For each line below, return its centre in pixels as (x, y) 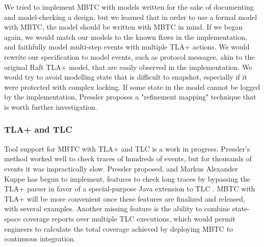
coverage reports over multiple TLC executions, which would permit (129, 218)
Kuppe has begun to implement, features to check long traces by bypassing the (127, 178)
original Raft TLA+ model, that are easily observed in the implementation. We (128, 67)
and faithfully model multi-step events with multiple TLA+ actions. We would (127, 47)
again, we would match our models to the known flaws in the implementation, (126, 36)
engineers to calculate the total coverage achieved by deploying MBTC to (119, 228)
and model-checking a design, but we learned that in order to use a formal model (131, 17)
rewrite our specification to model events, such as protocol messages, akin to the (129, 56)
